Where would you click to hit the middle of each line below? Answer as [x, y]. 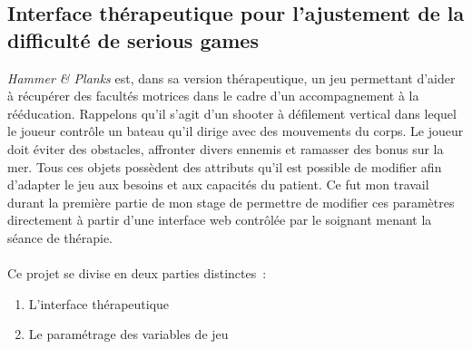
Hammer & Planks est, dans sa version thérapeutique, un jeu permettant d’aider [231, 78]
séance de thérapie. [60, 237]
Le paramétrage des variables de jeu [128, 334]
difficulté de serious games [133, 39]
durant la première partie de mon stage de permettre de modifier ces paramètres [231, 202]
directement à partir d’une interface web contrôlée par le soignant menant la [220, 220]
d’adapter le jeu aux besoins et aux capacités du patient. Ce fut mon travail [218, 184]
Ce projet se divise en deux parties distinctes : [137, 273]
